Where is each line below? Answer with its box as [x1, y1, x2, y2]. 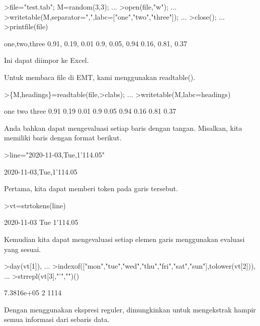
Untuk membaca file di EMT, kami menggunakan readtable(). [4, 71, 196, 82]
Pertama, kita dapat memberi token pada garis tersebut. [4, 183, 178, 194]
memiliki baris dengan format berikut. [4, 132, 122, 143]
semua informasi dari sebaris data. [4, 314, 110, 324]
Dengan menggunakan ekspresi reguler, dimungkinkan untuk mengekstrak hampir [4, 304, 256, 314]
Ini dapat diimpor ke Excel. [4, 55, 89, 65]
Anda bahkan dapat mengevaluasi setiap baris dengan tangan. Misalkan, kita [4, 122, 242, 133]
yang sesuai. [4, 243, 41, 254]
